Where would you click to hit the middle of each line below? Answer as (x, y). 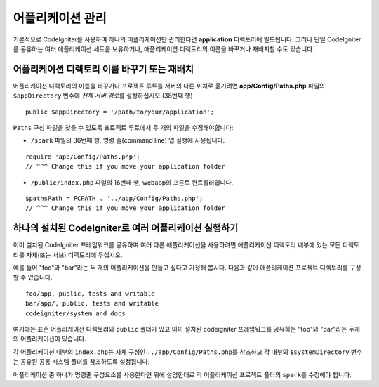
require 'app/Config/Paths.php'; (83, 157)
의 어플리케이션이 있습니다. (50, 339)
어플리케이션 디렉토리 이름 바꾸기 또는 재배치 (104, 69)
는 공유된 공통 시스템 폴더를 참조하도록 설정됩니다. (81, 362)
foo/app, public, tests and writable (91, 294)
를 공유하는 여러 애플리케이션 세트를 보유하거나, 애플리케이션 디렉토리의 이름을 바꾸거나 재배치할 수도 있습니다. (164, 48)
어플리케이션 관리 (60, 18)
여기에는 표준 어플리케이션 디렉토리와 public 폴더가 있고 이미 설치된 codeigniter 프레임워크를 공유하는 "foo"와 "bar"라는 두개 (187, 329)
